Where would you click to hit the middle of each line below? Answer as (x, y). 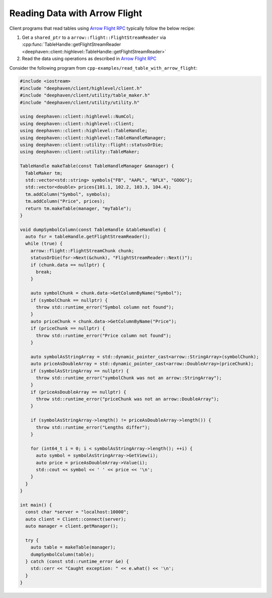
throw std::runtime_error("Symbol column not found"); (105, 307)
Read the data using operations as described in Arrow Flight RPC (89, 59)
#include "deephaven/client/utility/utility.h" (80, 102)
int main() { (36, 505)
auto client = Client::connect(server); (76, 519)
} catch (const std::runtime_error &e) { (77, 562)
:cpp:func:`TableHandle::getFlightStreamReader (72, 44)
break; (44, 272)
